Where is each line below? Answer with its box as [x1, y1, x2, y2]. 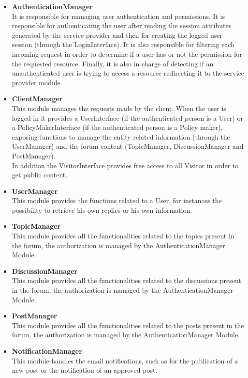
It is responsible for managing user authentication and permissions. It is [12, 11, 225, 21]
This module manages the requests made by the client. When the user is [12, 103, 226, 113]
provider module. [12, 77, 62, 87]
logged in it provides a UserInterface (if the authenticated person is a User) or [12, 112, 243, 123]
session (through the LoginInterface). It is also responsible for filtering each [12, 39, 235, 49]
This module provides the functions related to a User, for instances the [12, 195, 222, 205]
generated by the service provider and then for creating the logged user [12, 30, 222, 40]
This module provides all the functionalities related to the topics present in [12, 231, 234, 241]
